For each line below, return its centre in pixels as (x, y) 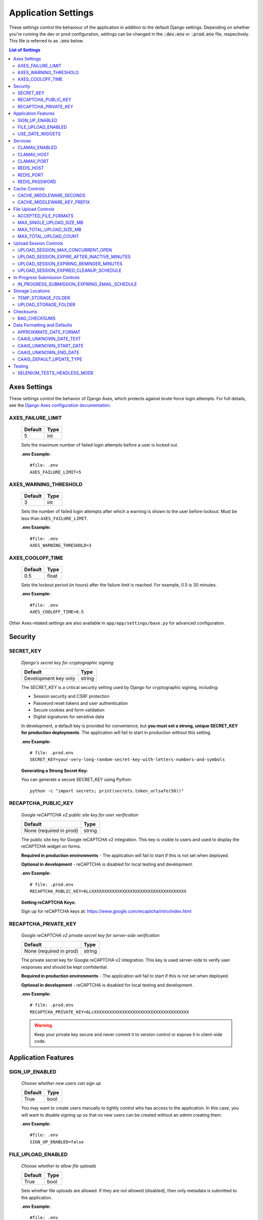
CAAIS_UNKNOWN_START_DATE (51, 346)
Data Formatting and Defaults (43, 325)
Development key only (50, 678)
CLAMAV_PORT (33, 161)
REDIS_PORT (31, 175)
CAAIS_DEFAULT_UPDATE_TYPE (50, 359)
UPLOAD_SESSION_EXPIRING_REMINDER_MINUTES (70, 264)
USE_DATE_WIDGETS (39, 134)
